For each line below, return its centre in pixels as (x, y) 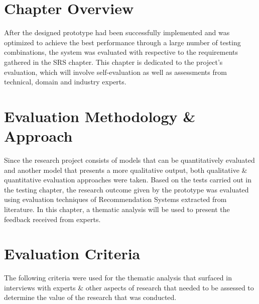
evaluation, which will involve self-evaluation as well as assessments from (115, 72)
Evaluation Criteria (72, 254)
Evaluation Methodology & (100, 116)
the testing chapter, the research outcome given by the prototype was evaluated (126, 189)
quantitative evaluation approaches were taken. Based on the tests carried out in (128, 180)
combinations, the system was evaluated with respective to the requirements (121, 52)
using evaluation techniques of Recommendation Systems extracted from (115, 199)
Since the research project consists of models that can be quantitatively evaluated (129, 160)
